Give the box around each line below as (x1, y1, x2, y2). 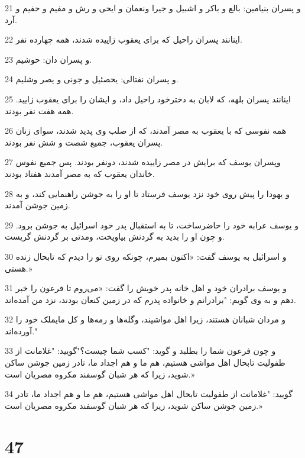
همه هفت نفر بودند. (5, 104, 74, 117)
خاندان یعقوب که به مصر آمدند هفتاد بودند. (5, 167, 155, 179)
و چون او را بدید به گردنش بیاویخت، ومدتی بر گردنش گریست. (5, 230, 225, 243)
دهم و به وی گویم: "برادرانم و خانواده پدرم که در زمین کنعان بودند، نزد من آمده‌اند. (5, 293, 296, 305)
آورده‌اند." (5, 324, 38, 337)
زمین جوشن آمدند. (5, 199, 70, 211)
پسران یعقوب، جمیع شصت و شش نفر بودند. (5, 136, 163, 148)
